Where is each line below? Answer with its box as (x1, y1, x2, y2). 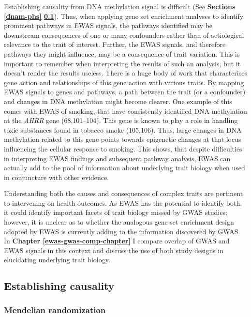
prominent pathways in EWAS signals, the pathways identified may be (4, 20, 213, 30)
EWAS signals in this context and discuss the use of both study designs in (4, 245, 224, 255)
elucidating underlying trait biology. (4, 255, 110, 265)
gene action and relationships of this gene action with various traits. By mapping (4, 77, 244, 87)
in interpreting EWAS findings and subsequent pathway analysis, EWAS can (4, 153, 231, 163)
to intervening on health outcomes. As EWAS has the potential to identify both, (4, 197, 242, 208)
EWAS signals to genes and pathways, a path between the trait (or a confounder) (4, 87, 246, 97)
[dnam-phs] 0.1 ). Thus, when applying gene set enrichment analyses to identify (4, 11, 244, 21)
